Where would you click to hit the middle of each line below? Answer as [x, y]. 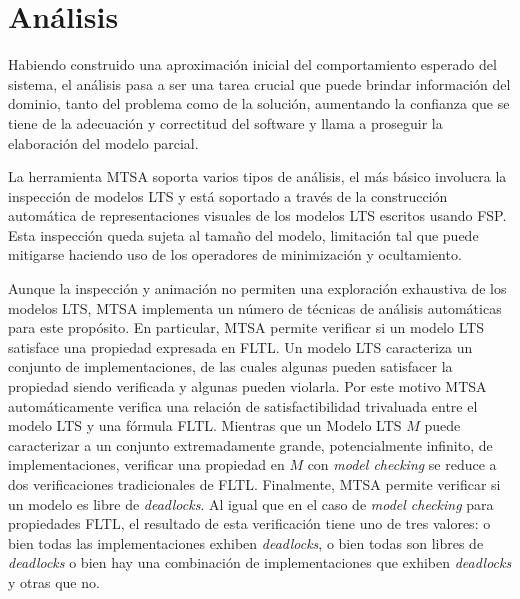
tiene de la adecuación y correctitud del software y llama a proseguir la [225, 122]
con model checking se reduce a [402, 464]
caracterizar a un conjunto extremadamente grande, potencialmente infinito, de [250, 444]
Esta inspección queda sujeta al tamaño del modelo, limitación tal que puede [243, 234]
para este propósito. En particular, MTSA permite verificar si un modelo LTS [246, 327]
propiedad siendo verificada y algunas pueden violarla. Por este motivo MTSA [247, 386]
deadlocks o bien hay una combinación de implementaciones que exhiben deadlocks [260, 562]
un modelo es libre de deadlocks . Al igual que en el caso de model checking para [251, 503]
